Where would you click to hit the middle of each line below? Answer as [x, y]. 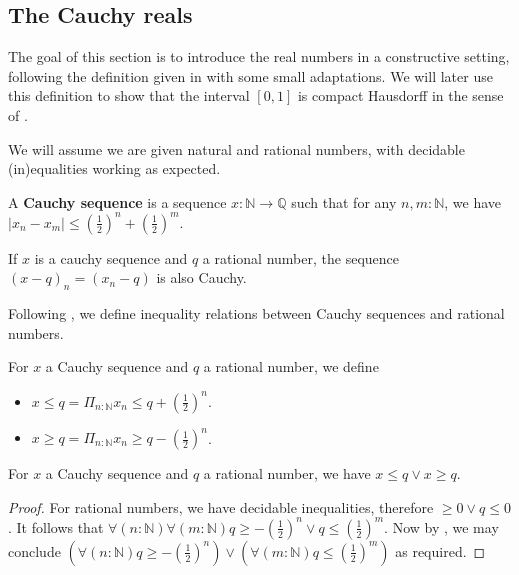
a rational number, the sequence [300, 257]
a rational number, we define [291, 366]
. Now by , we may [441, 526]
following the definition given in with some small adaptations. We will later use [250, 75]
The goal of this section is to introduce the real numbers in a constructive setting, [259, 56]
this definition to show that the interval [129, 95]
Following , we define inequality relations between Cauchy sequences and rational [256, 313]
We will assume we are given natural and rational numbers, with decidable [236, 148]
